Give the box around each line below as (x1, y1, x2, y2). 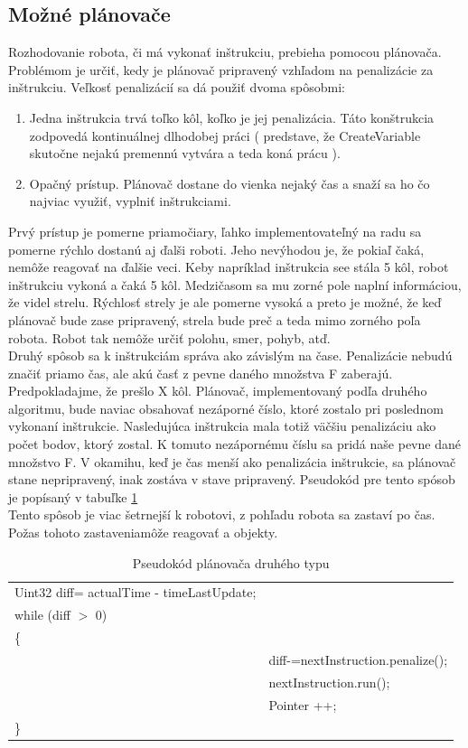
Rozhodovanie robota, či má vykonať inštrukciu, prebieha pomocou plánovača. (8, 42, 442, 61)
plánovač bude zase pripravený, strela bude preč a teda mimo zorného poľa (8, 310, 421, 329)
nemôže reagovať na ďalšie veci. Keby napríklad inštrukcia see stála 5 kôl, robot (8, 257, 449, 276)
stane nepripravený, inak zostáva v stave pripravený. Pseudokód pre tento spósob (8, 470, 455, 489)
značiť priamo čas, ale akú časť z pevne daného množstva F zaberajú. (8, 363, 393, 382)
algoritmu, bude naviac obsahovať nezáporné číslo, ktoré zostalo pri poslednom (8, 398, 444, 417)
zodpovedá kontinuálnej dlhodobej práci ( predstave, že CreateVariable (29, 126, 421, 145)
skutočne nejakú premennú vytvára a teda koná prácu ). (29, 144, 341, 163)
